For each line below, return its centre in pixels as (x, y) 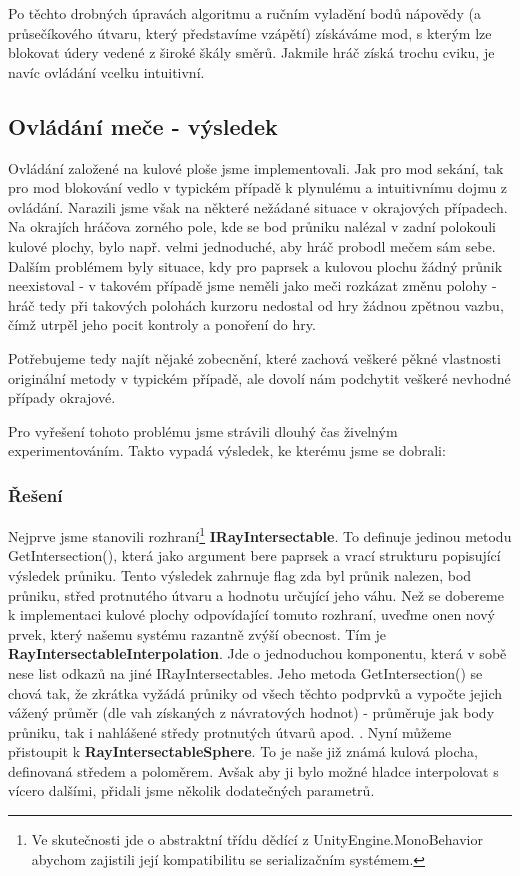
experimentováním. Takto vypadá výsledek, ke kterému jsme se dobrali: (227, 450)
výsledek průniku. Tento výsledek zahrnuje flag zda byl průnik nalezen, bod (240, 574)
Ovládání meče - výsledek (143, 125)
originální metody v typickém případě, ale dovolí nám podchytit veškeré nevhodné (259, 377)
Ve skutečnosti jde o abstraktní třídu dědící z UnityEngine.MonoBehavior (257, 839)
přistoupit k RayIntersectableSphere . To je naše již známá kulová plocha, (243, 751)
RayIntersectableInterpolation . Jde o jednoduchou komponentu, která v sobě (257, 653)
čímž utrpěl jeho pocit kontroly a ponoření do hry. (162, 324)
